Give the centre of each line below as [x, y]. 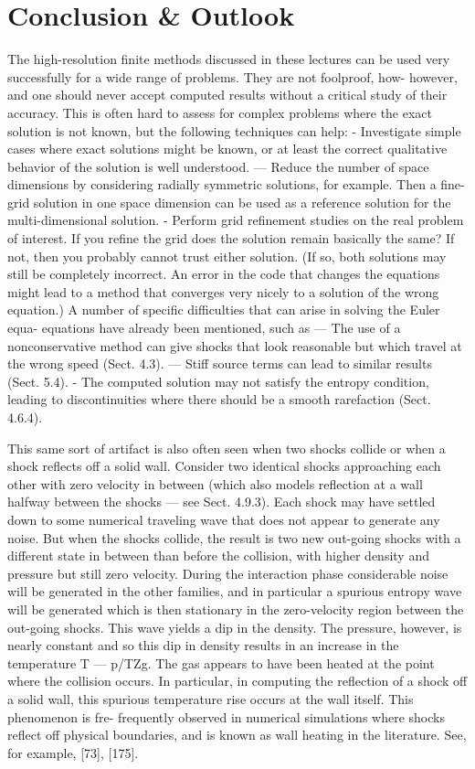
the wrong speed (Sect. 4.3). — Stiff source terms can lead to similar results [220, 363]
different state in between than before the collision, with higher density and [218, 555]
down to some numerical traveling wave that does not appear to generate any [224, 519]
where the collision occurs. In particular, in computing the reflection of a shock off [237, 681]
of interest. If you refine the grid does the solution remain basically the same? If [231, 238]
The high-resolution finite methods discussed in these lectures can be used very [229, 59]
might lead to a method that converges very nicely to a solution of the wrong [223, 291]
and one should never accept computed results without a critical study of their [227, 95]
